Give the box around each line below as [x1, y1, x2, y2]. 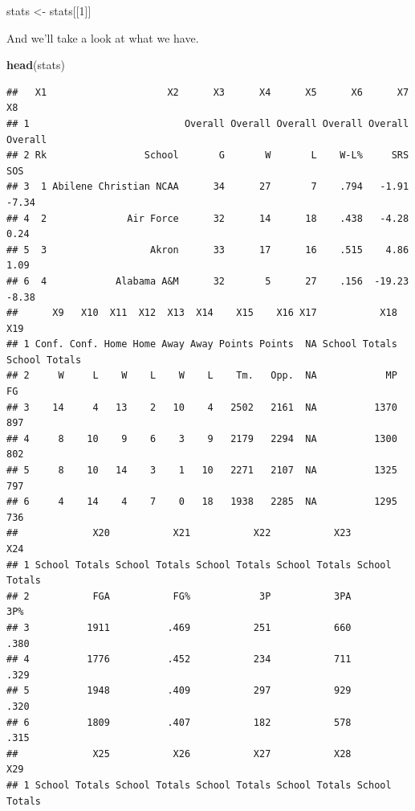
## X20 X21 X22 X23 [6, 527, 352, 539]
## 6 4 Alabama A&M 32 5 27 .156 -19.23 [6, 275, 409, 287]
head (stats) [6, 56, 65, 73]
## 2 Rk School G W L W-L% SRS [6, 150, 409, 162]
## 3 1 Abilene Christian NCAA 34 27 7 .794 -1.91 [6, 181, 409, 193]
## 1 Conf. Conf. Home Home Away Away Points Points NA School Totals [6, 338, 397, 350]
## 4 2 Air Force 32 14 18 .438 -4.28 [6, 212, 409, 224]
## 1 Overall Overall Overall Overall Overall [6, 117, 409, 129]
